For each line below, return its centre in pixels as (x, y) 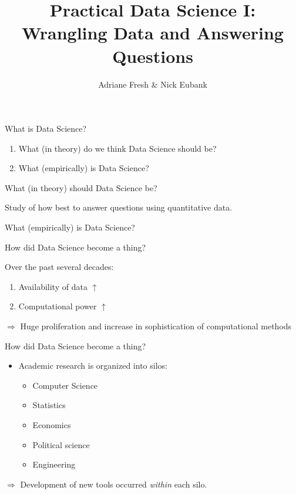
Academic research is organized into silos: (93, 366)
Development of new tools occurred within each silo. (114, 484)
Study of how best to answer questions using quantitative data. (119, 207)
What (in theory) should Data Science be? (81, 187)
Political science (61, 444)
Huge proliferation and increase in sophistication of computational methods (156, 326)
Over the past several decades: (59, 267)
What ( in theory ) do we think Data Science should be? (117, 148)
